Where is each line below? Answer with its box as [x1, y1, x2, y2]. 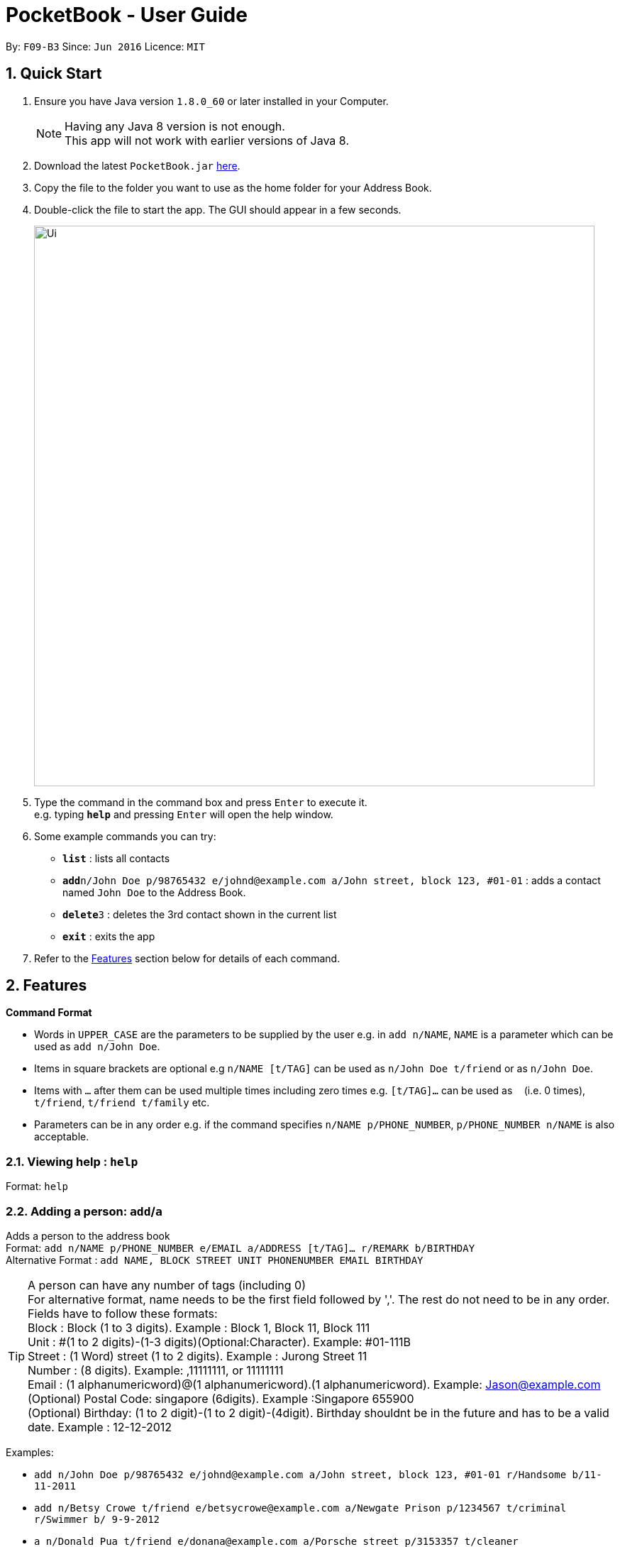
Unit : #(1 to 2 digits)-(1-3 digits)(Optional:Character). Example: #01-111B [28, 1334, 411, 1349]
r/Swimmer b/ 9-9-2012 [34, 1513, 160, 1525]
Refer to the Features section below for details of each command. [34, 952, 341, 964]
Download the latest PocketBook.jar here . [34, 159, 240, 172]
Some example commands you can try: [34, 830, 216, 842]
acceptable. [34, 1130, 89, 1143]
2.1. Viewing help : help [6, 1154, 138, 1169]
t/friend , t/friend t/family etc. [34, 1096, 210, 1109]
